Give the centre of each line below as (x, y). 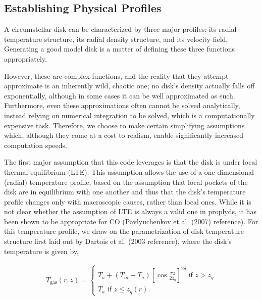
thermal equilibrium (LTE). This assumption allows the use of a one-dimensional (129, 171)
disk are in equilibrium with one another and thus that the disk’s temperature (125, 192)
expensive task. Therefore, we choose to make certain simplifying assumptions (124, 125)
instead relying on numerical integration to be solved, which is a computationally (129, 115)
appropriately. (25, 58)
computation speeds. (36, 145)
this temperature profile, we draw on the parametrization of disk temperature (124, 231)
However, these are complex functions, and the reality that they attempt (116, 76)
